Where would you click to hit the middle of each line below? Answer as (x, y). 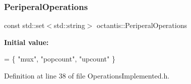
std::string (70, 25)
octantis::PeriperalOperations (142, 25)
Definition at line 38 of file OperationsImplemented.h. (87, 75)
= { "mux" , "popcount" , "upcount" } (60, 59)
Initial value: (26, 42)
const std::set (24, 25)
